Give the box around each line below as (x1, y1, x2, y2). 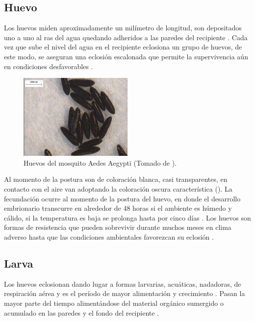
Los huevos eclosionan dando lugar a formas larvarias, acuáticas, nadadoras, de (4, 278, 241, 289)
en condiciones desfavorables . (4, 61, 93, 71)
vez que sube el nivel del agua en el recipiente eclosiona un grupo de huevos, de (4, 42, 242, 52)
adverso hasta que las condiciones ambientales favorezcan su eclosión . (4, 231, 214, 242)
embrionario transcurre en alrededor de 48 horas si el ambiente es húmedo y (4, 203, 232, 213)
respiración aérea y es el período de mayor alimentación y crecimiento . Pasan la (4, 288, 245, 298)
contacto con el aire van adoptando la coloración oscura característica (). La (4, 183, 232, 194)
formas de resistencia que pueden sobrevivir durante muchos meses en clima (4, 222, 231, 232)
